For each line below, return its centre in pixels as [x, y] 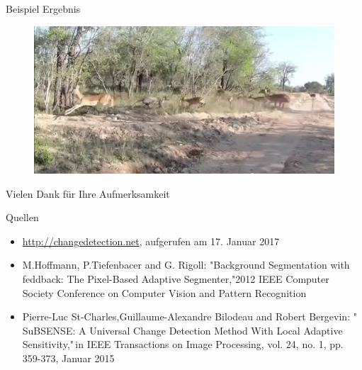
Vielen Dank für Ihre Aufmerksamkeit [88, 193]
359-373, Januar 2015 [68, 358]
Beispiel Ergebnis [43, 9]
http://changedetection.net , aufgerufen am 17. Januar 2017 [151, 241]
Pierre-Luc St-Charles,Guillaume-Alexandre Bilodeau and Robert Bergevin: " [190, 316]
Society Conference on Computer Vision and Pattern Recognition [164, 292]
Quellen [22, 217]
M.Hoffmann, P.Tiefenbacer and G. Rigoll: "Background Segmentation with [186, 265]
